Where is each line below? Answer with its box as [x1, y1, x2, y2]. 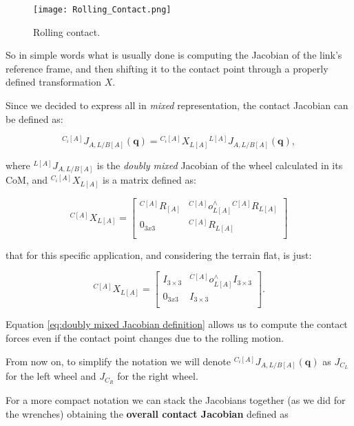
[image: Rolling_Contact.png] [33, 5, 171, 14]
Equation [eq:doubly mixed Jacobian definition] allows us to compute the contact [6, 317, 348, 331]
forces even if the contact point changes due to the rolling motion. [6, 331, 284, 345]
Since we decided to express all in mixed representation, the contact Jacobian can [6, 98, 348, 113]
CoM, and [6, 173, 48, 187]
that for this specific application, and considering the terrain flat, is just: [6, 247, 312, 262]
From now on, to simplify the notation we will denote [6, 354, 231, 368]
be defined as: [6, 111, 63, 126]
